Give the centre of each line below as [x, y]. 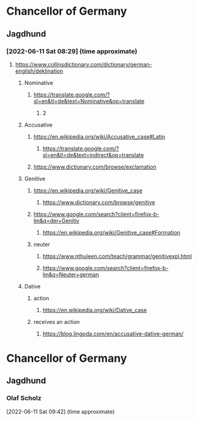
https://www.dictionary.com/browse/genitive [99, 202]
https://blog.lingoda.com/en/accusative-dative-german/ [113, 334]
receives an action [57, 321]
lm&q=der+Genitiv [56, 221]
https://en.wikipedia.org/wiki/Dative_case [95, 310]
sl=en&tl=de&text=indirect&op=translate [93, 155]
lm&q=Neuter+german [71, 274]
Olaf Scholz [24, 398]
